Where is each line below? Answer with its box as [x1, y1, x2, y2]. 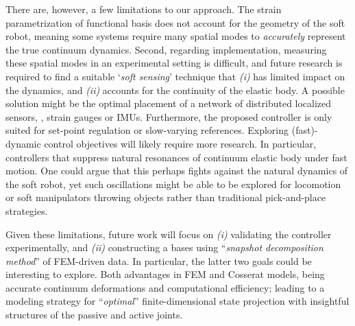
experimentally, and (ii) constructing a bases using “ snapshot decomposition [5, 240, 323, 255]
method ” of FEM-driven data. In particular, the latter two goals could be [5, 253, 312, 268]
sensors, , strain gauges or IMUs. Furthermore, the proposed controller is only [5, 109, 332, 124]
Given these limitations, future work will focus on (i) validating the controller [5, 226, 332, 241]
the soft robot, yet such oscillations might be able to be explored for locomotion [5, 176, 341, 191]
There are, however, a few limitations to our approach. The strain [5, 2, 282, 16]
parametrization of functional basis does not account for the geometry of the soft [5, 15, 345, 30]
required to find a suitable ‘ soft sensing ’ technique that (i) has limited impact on [5, 69, 345, 83]
